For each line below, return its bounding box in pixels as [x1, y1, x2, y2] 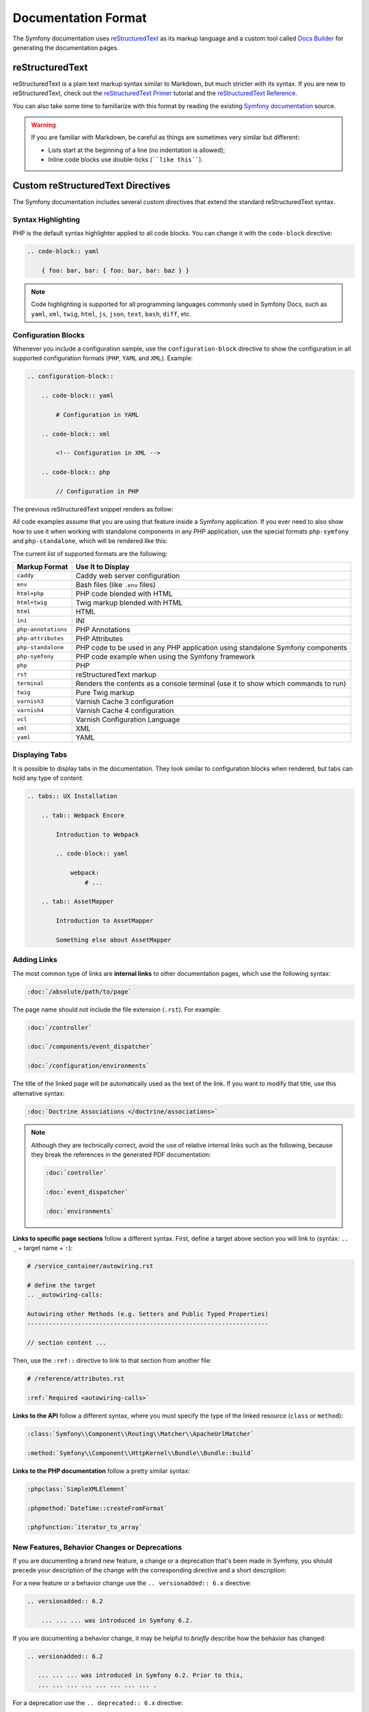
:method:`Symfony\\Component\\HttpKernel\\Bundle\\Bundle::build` [27, 1449, 254, 1457]
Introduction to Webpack [55, 831, 139, 838]
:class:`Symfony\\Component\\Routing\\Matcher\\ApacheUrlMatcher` [27, 1430, 254, 1438]
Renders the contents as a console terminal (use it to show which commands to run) [75, 679, 346, 688]
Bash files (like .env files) [75, 579, 156, 589]
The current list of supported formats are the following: [12, 549, 167, 557]
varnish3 [16, 698, 44, 705]
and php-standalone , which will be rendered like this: [12, 537, 168, 545]
